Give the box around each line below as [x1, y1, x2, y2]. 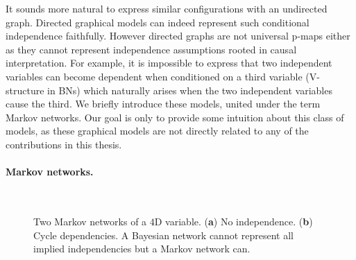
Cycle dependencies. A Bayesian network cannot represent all [33, 227, 294, 242]
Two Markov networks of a [33, 214, 147, 228]
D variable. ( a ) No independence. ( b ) [154, 214, 313, 228]
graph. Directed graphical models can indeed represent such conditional [6, 15, 310, 29]
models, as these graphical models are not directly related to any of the [6, 123, 309, 138]
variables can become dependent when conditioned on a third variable [6, 69, 303, 83]
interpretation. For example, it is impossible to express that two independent [6, 55, 332, 70]
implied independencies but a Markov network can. [33, 241, 251, 256]
